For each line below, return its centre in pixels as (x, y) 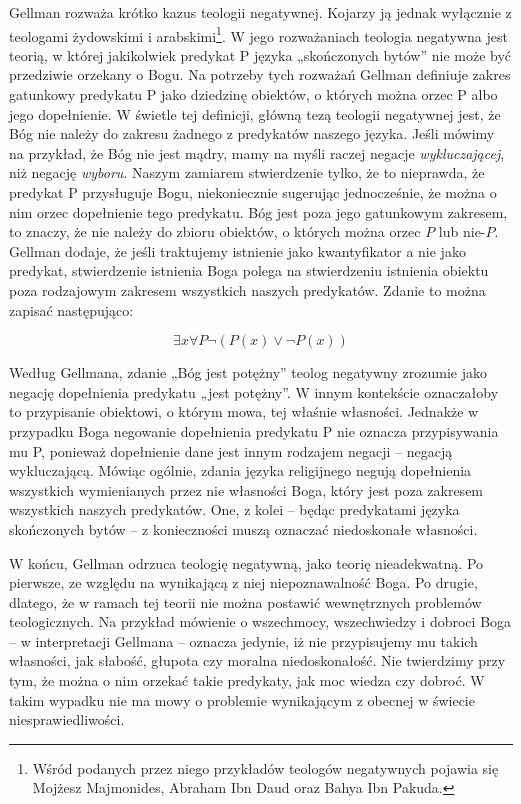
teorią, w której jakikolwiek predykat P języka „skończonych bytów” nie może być (260, 54)
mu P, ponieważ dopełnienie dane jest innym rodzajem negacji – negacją (231, 450)
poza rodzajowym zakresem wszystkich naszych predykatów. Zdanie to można (247, 289)
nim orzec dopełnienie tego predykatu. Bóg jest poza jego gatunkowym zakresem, (258, 211)
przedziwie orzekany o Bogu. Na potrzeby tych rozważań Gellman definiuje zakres (260, 74)
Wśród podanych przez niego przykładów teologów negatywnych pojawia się (265, 767)
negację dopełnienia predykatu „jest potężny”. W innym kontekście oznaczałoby (254, 391)
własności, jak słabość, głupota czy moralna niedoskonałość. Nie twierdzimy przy (257, 660)
